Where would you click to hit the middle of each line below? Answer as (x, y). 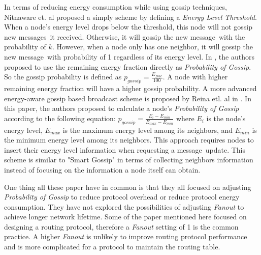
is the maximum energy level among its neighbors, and (148, 130)
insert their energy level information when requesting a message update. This (125, 149)
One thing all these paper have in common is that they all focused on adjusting (128, 187)
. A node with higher (195, 77)
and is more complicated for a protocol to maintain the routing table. (112, 247)
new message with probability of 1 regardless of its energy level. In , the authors (129, 56)
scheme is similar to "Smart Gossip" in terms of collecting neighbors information (129, 160)
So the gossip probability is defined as (63, 77)
